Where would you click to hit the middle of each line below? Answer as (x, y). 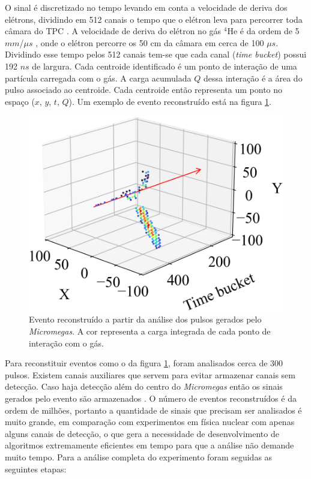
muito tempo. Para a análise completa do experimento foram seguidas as (139, 457)
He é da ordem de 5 (263, 31)
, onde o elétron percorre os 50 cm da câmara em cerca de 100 (150, 42)
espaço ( (20, 101)
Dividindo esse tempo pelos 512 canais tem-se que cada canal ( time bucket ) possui (156, 54)
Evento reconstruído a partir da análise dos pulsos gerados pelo (145, 319)
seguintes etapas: (36, 469)
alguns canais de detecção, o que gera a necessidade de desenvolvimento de (142, 433)
